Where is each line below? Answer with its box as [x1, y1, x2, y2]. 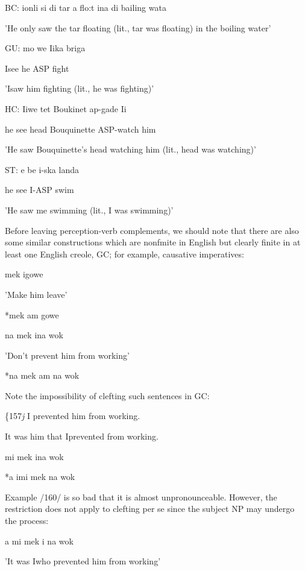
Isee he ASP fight [5, 62, 69, 74]
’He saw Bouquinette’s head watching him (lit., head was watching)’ [5, 143, 256, 156]
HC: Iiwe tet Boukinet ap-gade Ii [5, 102, 127, 115]
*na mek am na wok [5, 369, 80, 382]
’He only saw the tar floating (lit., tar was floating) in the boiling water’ [5, 21, 271, 34]
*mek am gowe [5, 308, 59, 321]
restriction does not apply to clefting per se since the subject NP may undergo [5, 502, 295, 515]
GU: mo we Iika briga [5, 42, 86, 54]
